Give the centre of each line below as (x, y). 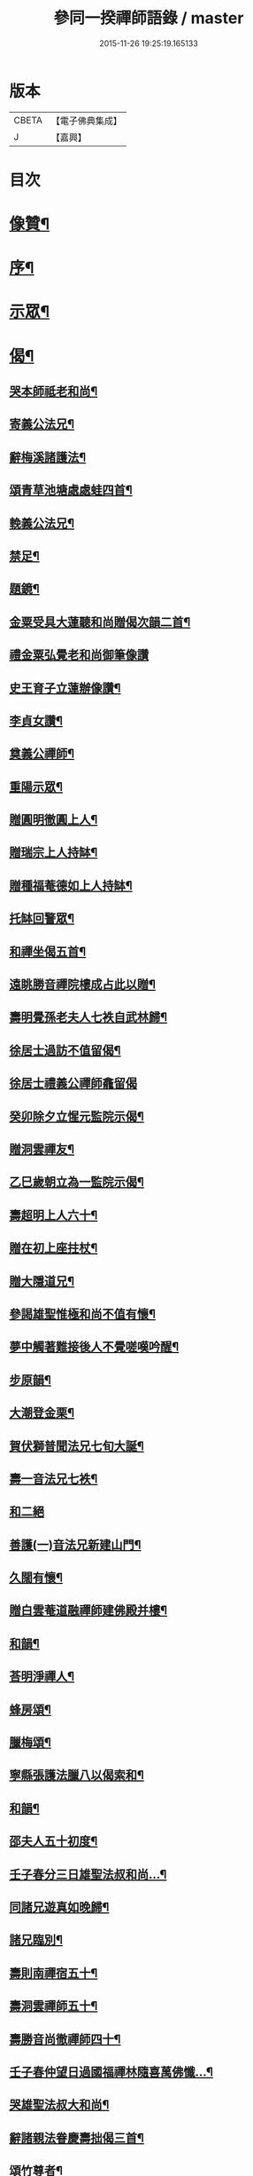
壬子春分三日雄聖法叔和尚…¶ (88, 1874)
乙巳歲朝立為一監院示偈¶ (77, 1182)
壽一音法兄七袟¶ (54, 1479)
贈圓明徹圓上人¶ (54, 820)
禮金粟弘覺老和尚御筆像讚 (79, 655)
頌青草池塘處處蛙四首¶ (71, 491)
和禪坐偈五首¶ (48, 951)
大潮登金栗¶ (42, 1413)
